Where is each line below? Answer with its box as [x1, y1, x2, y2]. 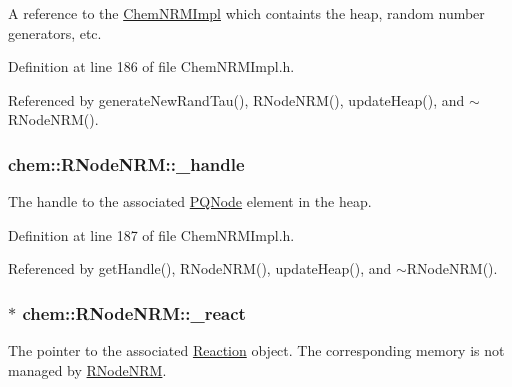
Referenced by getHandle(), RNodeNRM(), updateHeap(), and [8, 258, 392, 279]
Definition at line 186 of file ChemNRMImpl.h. [8, 56, 295, 77]
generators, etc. [8, 22, 102, 43]
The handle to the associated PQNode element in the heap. [8, 191, 372, 212]
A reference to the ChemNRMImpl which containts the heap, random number [8, 3, 485, 23]
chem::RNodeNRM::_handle [8, 151, 245, 176]
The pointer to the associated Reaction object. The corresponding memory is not [8, 340, 505, 361]
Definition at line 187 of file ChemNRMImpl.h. [8, 224, 295, 245]
